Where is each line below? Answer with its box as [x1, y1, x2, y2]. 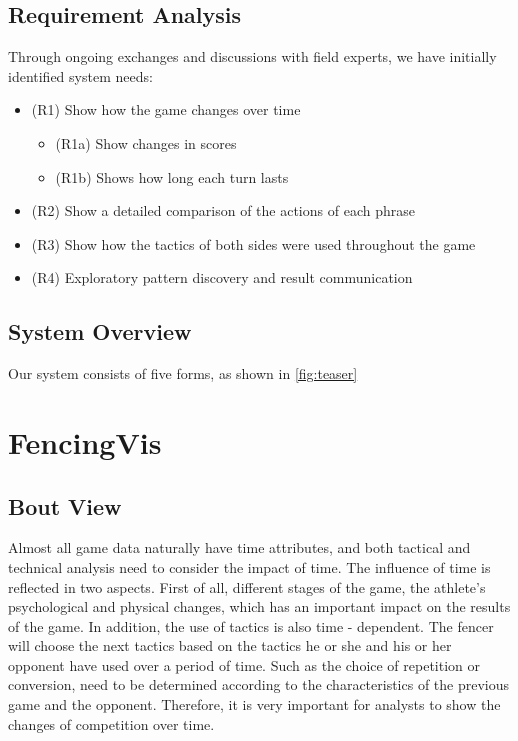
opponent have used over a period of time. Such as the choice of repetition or [8, 654, 481, 675]
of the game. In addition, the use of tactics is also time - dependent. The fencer [8, 615, 494, 636]
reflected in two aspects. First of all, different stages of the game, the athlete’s [8, 576, 486, 597]
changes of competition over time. [8, 713, 215, 734]
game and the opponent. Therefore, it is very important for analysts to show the [8, 694, 501, 715]
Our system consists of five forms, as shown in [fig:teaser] [8, 363, 358, 384]
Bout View [8, 490, 122, 521]
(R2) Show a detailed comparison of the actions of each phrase [31, 200, 415, 221]
